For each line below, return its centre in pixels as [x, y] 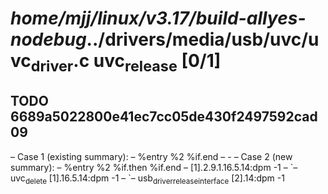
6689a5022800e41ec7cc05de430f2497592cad [164, 117]
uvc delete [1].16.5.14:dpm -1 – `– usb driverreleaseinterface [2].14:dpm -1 [147, 179]
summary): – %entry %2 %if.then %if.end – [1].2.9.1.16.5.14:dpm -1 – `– [154, 167]
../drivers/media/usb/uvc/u [203, 39]
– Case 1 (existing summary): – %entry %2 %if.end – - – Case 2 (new [151, 156]
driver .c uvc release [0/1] [126, 63]
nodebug [48, 39]
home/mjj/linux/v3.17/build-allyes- [158, 18]
